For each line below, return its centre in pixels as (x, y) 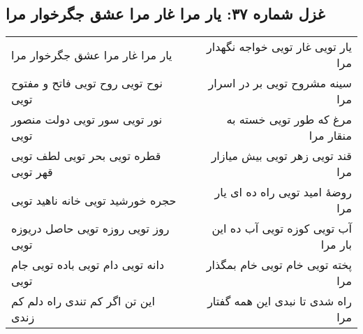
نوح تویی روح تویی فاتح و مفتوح (87, 83)
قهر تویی (32, 172)
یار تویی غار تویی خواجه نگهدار (279, 47)
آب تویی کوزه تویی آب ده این (282, 228)
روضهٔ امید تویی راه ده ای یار (283, 192)
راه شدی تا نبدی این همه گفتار (280, 301)
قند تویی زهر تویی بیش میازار (281, 156)
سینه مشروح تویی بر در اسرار (280, 83)
